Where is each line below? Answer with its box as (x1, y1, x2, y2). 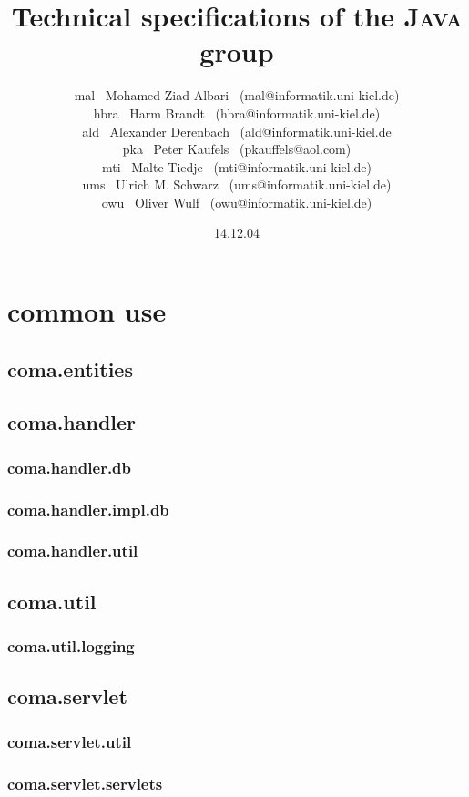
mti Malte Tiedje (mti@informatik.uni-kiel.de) (101, 157, 372, 176)
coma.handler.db (7, 455, 132, 478)
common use (7, 292, 167, 330)
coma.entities (7, 354, 133, 383)
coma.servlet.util (7, 730, 132, 752)
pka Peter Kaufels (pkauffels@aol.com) (122, 139, 352, 158)
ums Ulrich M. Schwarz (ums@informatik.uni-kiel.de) (82, 175, 392, 194)
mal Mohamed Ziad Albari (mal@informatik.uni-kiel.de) (74, 86, 400, 105)
